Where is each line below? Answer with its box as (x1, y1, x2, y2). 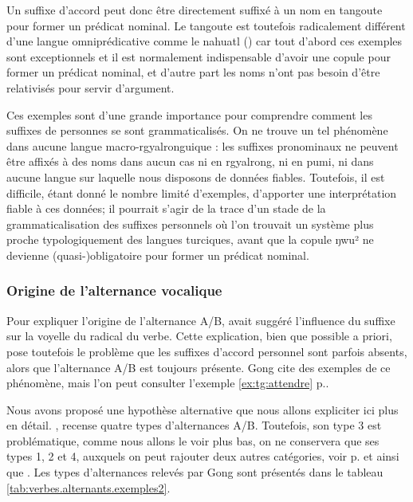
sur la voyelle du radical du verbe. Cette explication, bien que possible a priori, (6, 327, 392, 344)
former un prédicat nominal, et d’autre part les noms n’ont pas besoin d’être (6, 64, 380, 80)
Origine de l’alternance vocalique (6, 280, 222, 300)
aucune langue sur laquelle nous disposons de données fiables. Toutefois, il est (6, 168, 385, 185)
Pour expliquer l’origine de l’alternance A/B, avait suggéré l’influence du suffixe (6, 312, 395, 328)
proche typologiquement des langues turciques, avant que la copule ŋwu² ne (6, 231, 374, 248)
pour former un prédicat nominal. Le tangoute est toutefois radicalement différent (6, 17, 406, 33)
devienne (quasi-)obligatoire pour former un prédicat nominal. (6, 246, 309, 263)
